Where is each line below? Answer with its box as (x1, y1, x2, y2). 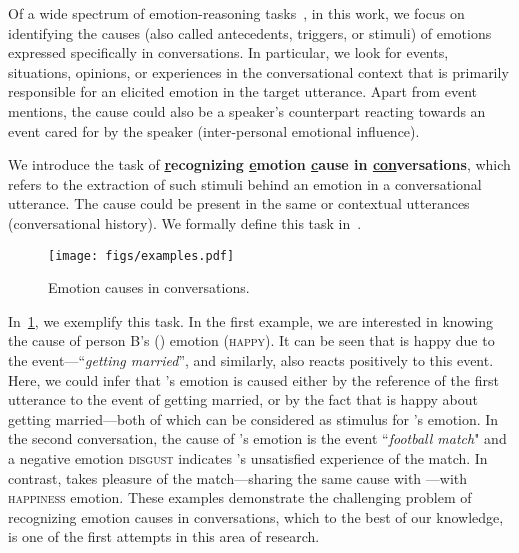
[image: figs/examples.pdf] (48, 248, 235, 263)
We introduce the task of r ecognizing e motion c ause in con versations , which (8, 154, 511, 175)
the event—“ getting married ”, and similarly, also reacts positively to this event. (8, 349, 494, 370)
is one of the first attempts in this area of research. (8, 526, 320, 547)
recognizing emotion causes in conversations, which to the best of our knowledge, (8, 506, 504, 527)
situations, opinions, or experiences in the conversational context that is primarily (8, 61, 509, 82)
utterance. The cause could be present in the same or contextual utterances (8, 193, 470, 214)
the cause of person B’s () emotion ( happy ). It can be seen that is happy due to (8, 330, 495, 351)
